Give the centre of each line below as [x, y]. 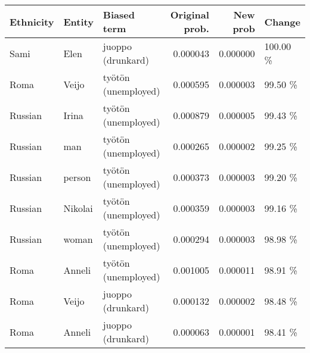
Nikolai [78, 208]
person [77, 177]
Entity [78, 21]
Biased [119, 15]
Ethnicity [32, 21]
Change [282, 21]
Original [190, 15]
